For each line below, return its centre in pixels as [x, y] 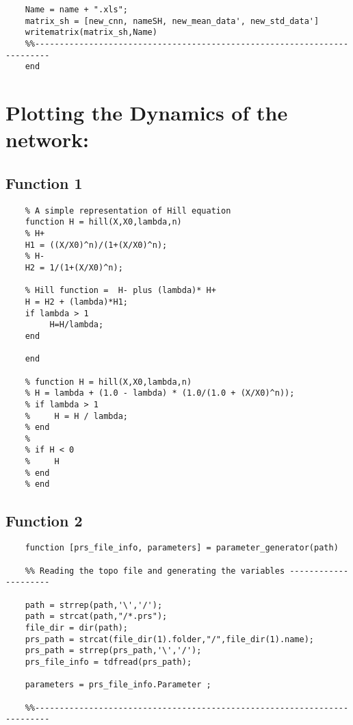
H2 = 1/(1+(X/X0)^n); [74, 267]
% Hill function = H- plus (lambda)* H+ [120, 291]
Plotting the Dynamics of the [147, 113]
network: [47, 139]
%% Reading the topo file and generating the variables [155, 571]
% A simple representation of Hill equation [128, 211]
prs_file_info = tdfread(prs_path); [108, 662]
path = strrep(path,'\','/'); [94, 605]
